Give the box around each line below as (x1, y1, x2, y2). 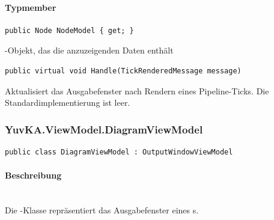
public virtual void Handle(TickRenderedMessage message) (5, 66, 242, 75)
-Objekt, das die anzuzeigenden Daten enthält (5, 44, 174, 57)
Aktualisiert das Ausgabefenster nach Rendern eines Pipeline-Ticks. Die (5, 84, 269, 97)
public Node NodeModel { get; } (5, 26, 134, 35)
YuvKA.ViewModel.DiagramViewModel (5, 121, 203, 136)
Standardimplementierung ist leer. (5, 96, 130, 109)
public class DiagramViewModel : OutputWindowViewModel (5, 147, 233, 156)
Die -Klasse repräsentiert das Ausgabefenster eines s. (5, 203, 199, 216)
